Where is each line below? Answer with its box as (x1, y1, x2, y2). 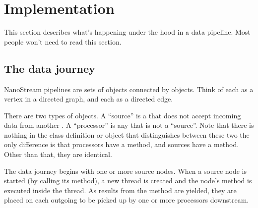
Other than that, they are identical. (4, 149, 112, 159)
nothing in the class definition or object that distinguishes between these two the (4, 129, 250, 140)
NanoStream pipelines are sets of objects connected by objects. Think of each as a (4, 84, 254, 94)
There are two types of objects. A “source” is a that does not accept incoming (4, 110, 241, 120)
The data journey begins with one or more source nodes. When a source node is (4, 165, 247, 176)
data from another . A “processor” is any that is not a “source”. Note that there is (4, 120, 254, 130)
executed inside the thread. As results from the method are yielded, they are (4, 185, 237, 195)
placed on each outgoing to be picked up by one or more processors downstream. (4, 195, 249, 205)
